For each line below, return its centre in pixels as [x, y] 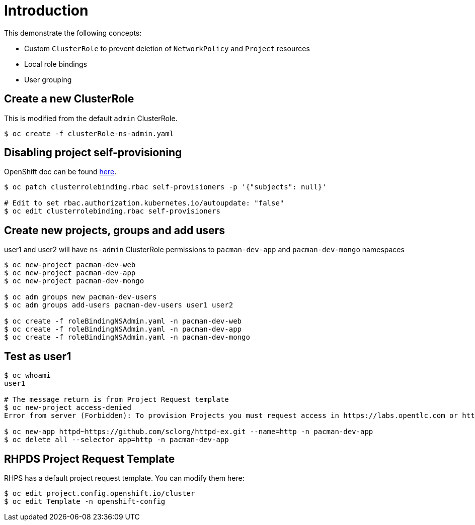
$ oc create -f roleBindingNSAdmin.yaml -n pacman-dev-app [123, 329]
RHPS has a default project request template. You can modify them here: [124, 478]
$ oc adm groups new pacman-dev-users [81, 297]
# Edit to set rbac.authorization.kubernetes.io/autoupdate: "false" [144, 203]
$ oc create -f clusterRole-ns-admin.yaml [89, 133]
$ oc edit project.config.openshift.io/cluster [100, 493]
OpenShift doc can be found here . [60, 172]
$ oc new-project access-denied [68, 408]
